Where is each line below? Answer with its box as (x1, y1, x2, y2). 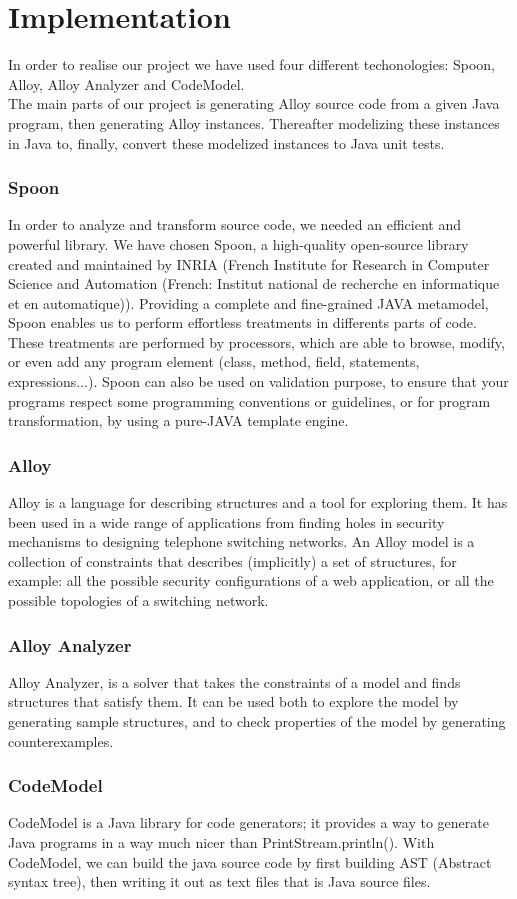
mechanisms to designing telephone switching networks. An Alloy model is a (8, 531, 475, 552)
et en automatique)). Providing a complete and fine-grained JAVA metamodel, (8, 292, 489, 313)
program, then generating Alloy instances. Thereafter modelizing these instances (8, 112, 500, 133)
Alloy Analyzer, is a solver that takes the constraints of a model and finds (8, 671, 461, 692)
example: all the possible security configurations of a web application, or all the (8, 570, 494, 591)
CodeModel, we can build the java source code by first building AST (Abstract (8, 851, 492, 872)
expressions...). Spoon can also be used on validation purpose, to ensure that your (8, 371, 509, 392)
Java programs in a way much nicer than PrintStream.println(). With (8, 832, 435, 853)
